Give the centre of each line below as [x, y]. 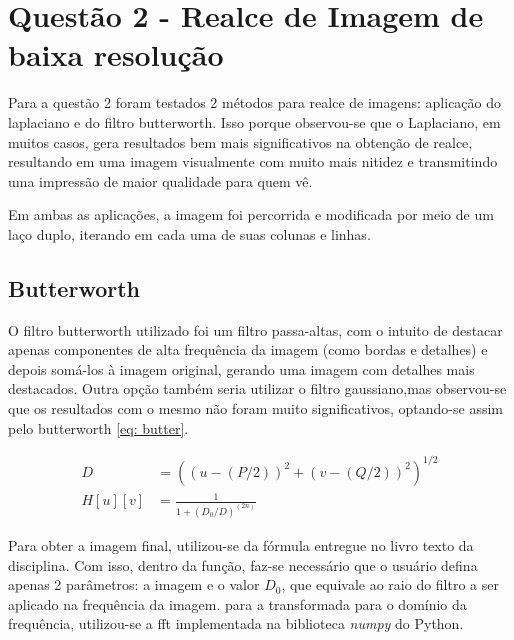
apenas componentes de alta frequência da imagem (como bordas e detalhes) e [248, 349]
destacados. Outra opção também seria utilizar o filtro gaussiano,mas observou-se [257, 388]
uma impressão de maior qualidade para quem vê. [160, 180]
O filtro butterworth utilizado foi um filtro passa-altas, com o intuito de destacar [255, 329]
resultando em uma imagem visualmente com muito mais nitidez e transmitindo [253, 161]
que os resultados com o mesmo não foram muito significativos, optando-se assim [255, 408]
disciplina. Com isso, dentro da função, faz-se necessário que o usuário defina [243, 564]
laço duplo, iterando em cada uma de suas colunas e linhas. [189, 233]
